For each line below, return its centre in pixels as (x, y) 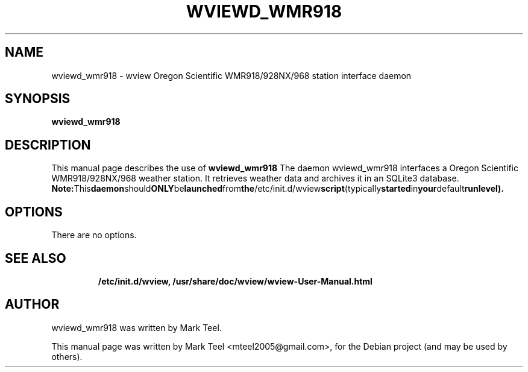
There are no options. (94, 235)
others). (67, 356)
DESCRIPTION (48, 145)
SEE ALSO (36, 258)
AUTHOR (32, 304)
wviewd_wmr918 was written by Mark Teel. (137, 327)
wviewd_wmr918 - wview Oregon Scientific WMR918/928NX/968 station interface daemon (231, 75)
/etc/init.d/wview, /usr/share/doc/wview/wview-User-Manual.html (235, 281)
